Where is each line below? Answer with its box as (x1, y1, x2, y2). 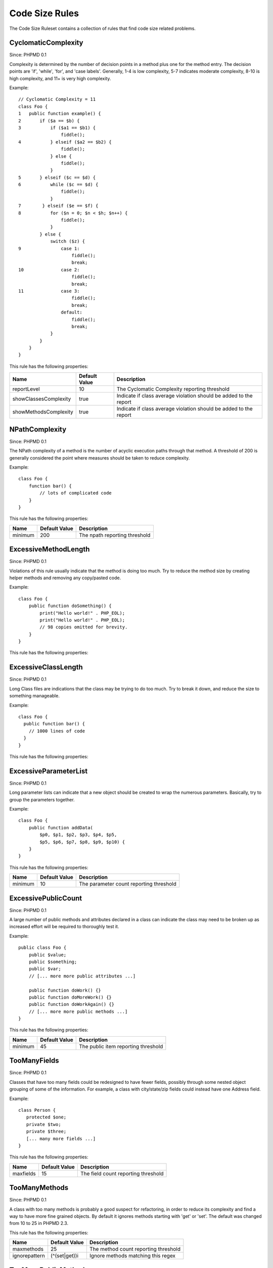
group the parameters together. (9, 796, 75, 802)
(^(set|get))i (51, 1252, 78, 1259)
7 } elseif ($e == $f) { (18, 203, 99, 209)
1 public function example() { (18, 111, 101, 117)
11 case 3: (18, 288, 80, 294)
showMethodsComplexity (12, 408, 73, 415)
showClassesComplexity (12, 396, 71, 403)
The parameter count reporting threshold (79, 880, 176, 888)
